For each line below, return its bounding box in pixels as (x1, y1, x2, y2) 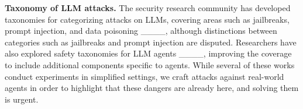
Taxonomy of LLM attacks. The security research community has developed (5, 2, 291, 13)
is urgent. (5, 93, 39, 105)
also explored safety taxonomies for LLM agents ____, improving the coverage (5, 47, 292, 59)
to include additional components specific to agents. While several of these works (5, 58, 295, 71)
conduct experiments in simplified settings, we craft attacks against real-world (5, 70, 284, 82)
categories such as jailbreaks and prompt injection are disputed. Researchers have (5, 36, 297, 48)
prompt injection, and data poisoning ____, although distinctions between (5, 24, 277, 37)
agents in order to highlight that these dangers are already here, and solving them (5, 82, 299, 94)
